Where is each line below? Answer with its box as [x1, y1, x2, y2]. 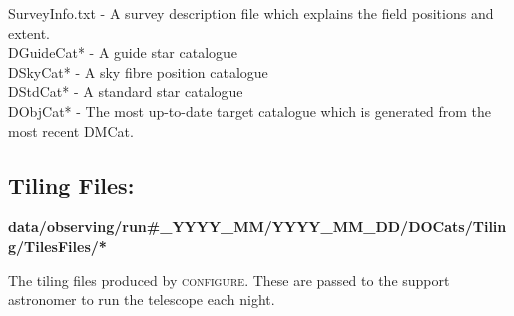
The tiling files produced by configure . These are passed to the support [8, 269, 450, 290]
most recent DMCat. [8, 120, 134, 141]
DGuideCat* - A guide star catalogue [8, 42, 238, 63]
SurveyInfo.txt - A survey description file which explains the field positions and [8, 3, 494, 23]
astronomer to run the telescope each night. [8, 289, 275, 310]
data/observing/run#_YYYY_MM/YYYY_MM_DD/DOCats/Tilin [8, 216, 507, 237]
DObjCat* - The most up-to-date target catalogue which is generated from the [8, 100, 492, 121]
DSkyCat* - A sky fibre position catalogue [8, 61, 268, 82]
